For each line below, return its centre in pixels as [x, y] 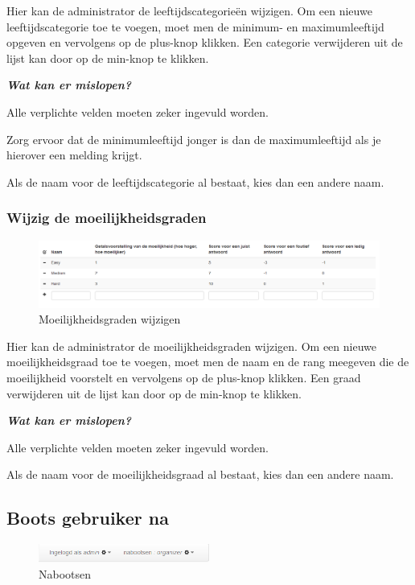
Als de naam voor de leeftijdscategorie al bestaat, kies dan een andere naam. [195, 181]
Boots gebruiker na [88, 518]
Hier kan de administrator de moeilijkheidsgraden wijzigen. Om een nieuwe [191, 346]
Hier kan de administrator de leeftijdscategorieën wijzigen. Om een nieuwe [189, 10]
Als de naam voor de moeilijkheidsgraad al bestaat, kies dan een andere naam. [200, 474]
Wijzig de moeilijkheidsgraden [107, 218]
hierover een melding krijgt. [74, 155]
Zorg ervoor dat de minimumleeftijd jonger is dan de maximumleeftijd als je [194, 139]
